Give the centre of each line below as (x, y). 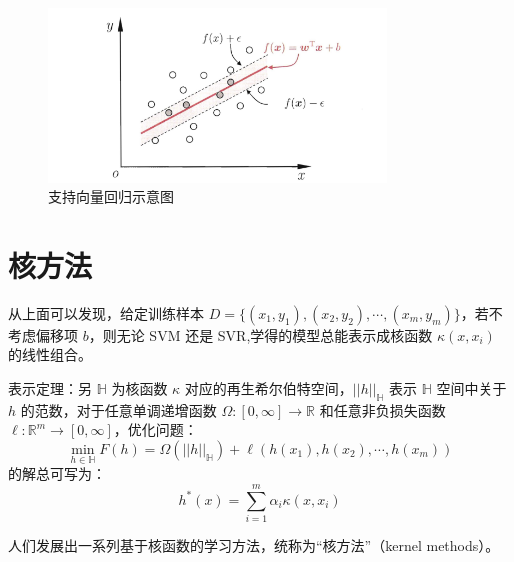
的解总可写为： (57, 473)
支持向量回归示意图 (111, 196)
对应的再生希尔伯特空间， (268, 388)
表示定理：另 (50, 388)
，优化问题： (155, 429)
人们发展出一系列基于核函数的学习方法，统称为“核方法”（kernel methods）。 (254, 544)
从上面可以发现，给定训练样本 (106, 312)
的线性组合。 (50, 354)
